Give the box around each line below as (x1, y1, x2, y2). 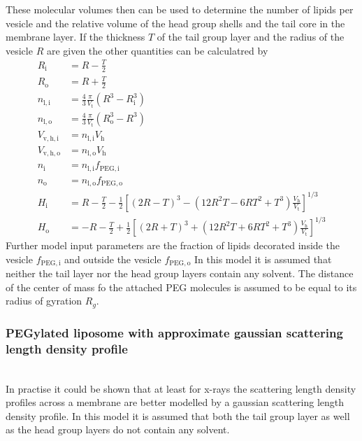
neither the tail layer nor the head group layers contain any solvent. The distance (6, 266, 354, 281)
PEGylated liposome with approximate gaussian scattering (6, 323, 343, 341)
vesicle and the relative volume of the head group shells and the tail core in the (6, 15, 345, 30)
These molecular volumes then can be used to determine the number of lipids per (6, 2, 354, 16)
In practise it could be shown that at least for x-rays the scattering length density (6, 381, 356, 395)
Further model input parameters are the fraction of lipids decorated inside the (6, 238, 340, 253)
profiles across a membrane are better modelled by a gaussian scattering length (6, 395, 345, 409)
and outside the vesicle (64, 251, 161, 266)
